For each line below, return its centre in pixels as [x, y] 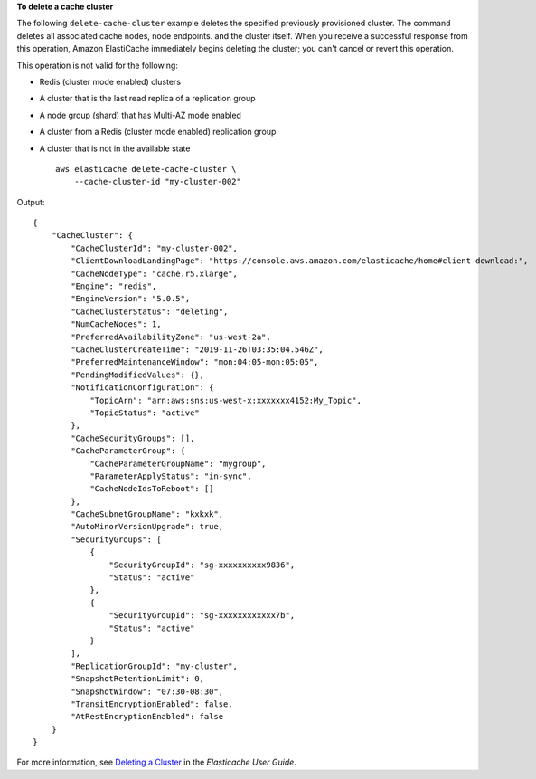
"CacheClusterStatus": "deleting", [150, 311]
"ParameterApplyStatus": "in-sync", [171, 476]
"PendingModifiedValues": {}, [138, 375]
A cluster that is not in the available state [115, 148]
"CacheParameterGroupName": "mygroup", [178, 463]
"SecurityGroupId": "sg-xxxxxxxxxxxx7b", [202, 616]
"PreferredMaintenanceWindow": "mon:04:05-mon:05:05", [195, 362]
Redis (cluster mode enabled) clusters [110, 81]
